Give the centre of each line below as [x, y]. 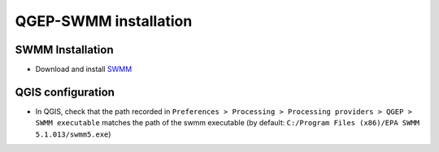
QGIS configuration [65, 92]
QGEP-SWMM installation [104, 21]
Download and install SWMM [84, 70]
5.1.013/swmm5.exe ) [73, 134]
